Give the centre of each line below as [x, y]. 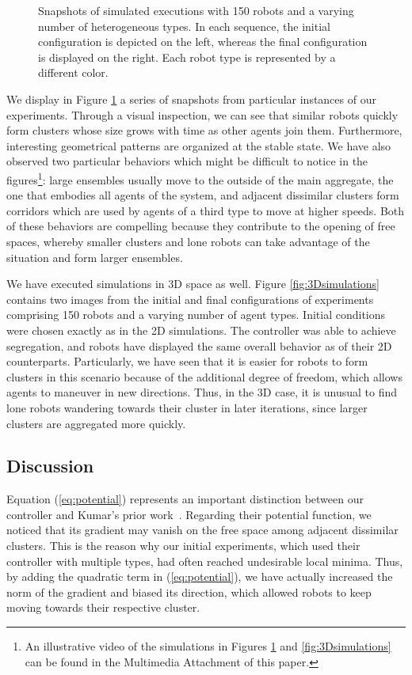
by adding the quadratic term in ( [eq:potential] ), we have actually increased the [200, 576]
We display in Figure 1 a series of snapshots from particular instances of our [191, 99]
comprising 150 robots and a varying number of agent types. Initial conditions [196, 315]
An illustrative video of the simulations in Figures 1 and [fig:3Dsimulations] [208, 646]
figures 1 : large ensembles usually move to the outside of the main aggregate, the [200, 178]
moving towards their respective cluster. [103, 607]
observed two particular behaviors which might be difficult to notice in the [187, 161]
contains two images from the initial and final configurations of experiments [190, 299]
